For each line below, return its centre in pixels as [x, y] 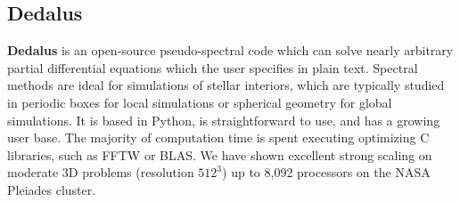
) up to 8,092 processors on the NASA [326, 172]
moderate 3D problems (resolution [101, 172]
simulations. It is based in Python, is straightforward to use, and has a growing [224, 120]
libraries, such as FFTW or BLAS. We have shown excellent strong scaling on [220, 154]
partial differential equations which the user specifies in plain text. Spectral [213, 67]
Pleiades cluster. [52, 189]
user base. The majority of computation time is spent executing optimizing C [218, 137]
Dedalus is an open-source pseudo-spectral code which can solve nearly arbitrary [230, 50]
